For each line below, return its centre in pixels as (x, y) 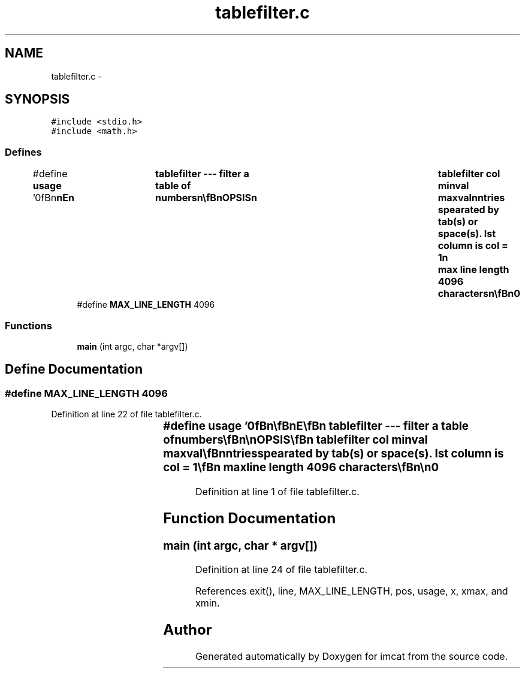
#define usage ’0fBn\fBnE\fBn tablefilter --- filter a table (316, 426)
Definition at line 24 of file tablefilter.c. (281, 570)
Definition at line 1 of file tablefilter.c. (277, 491)
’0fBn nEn (53, 198)
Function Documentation (250, 518)
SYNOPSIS (37, 99)
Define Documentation (74, 369)
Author (188, 630)
